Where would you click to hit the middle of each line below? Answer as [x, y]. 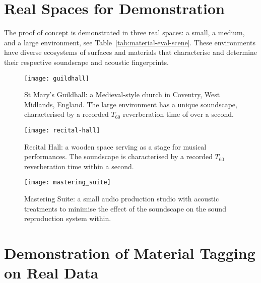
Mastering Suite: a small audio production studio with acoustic [122, 199]
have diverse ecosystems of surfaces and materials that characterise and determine [131, 52]
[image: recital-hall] [62, 130]
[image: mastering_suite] [68, 183]
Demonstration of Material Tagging [130, 253]
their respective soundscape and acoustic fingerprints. [86, 62]
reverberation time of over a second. [178, 114]
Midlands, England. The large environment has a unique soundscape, [131, 104]
